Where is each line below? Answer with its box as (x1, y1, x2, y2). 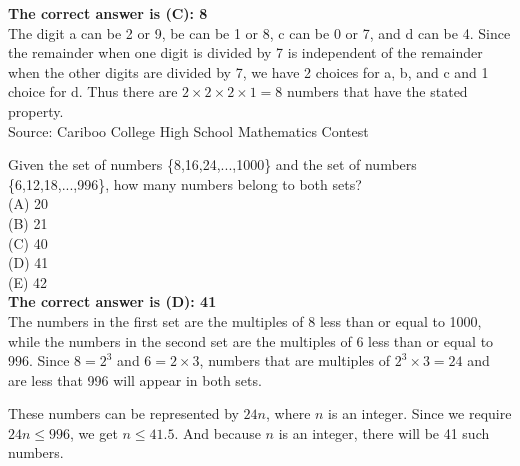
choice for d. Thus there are (8, 81, 178, 102)
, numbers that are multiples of (199, 350, 390, 371)
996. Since (8, 350, 70, 371)
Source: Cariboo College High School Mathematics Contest (8, 120, 369, 141)
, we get (70, 422, 118, 443)
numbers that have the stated (287, 81, 468, 102)
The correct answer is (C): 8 (8, 3, 208, 23)
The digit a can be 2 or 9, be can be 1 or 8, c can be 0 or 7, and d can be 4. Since (8, 22, 511, 43)
